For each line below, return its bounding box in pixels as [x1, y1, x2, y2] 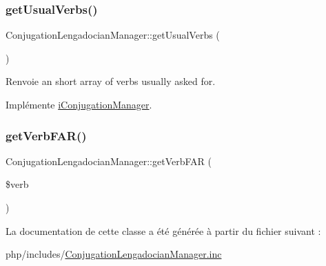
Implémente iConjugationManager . [6, 97, 152, 111]
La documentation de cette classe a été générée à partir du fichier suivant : [6, 223, 321, 238]
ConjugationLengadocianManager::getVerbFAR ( [6, 153, 212, 168]
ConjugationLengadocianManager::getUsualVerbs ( [6, 28, 220, 42]
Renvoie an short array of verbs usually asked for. [6, 74, 216, 88]
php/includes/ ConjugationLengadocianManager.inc [6, 247, 222, 261]
